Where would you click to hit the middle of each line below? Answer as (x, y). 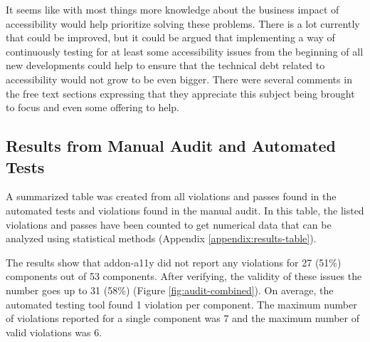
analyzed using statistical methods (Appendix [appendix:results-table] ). (161, 238)
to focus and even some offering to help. (93, 107)
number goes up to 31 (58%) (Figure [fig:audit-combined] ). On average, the (170, 290)
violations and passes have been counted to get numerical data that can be (169, 224)
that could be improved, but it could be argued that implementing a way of (170, 37)
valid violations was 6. (54, 332)
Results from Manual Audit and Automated (171, 146)
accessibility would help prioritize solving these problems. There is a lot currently (183, 23)
